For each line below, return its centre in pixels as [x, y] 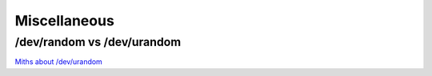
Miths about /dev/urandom [59, 62]
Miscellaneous [65, 21]
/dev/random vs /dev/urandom [98, 42]
